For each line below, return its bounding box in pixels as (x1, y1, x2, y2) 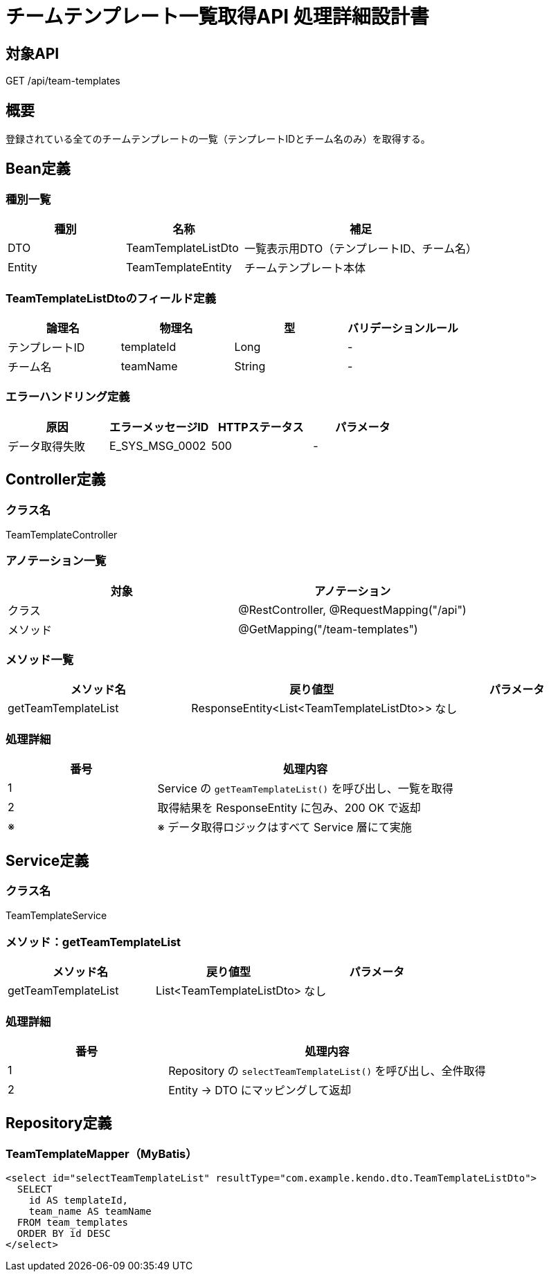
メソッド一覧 (6, 653, 74, 667)
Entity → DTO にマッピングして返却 (168, 1083, 352, 1097)
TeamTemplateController (6, 528, 118, 541)
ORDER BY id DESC (17, 1228, 111, 1240)
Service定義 (6, 851, 89, 869)
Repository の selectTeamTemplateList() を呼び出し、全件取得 (168, 1063, 486, 1078)
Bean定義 (6, 160, 71, 178)
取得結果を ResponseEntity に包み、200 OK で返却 (157, 801, 421, 815)
